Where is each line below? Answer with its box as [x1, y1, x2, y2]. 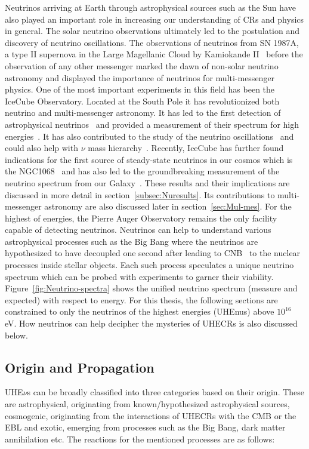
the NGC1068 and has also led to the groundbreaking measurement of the [5, 165, 280, 177]
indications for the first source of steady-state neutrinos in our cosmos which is [5, 153, 293, 165]
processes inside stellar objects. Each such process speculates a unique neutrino [5, 259, 294, 271]
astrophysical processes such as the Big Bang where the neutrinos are [5, 235, 258, 247]
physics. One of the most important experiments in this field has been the [5, 83, 275, 96]
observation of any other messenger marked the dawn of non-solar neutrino [5, 59, 279, 72]
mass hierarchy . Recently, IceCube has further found [88, 142, 284, 154]
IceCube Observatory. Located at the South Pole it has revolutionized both [5, 94, 280, 107]
